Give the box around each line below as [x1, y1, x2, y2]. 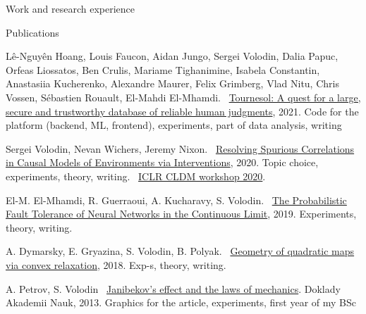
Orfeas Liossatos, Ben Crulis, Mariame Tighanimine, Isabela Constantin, [6, 62, 320, 77]
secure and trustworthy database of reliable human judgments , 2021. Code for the [6, 103, 359, 118]
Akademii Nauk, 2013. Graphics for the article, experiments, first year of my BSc [6, 295, 356, 310]
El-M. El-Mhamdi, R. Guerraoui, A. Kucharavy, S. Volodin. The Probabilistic [6, 192, 347, 207]
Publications [6, 25, 59, 39]
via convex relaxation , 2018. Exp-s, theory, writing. [6, 257, 226, 272]
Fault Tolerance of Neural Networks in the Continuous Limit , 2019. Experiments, [6, 206, 357, 221]
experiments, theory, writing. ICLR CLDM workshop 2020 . [6, 168, 266, 183]
